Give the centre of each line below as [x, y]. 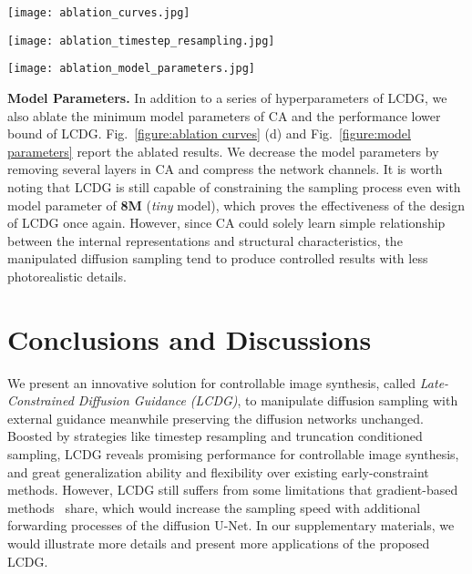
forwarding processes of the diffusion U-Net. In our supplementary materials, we [231, 525]
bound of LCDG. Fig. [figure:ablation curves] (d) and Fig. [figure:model [209, 133]
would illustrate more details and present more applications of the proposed [219, 543]
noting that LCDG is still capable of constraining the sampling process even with [234, 186]
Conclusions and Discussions [190, 338]
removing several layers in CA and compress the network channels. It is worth [225, 169]
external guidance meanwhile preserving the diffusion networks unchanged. [215, 418]
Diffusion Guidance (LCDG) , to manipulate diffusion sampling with [268, 400]
